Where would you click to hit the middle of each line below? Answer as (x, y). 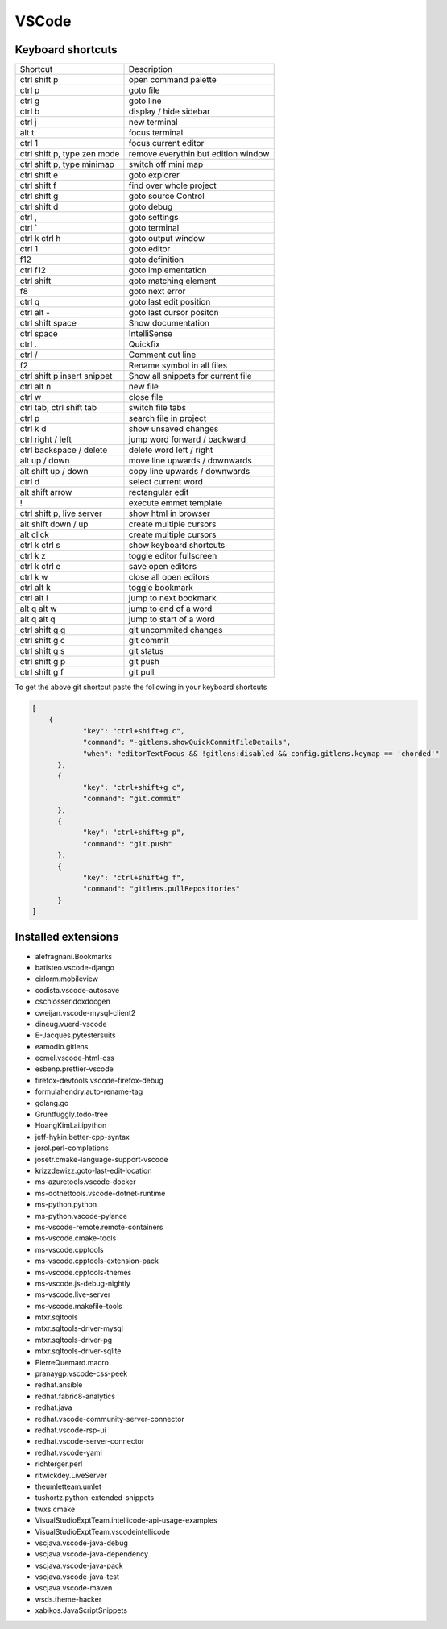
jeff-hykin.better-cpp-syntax (83, 1137)
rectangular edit (159, 492)
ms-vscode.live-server (73, 1294)
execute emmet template (176, 503)
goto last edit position (170, 302)
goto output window (167, 239)
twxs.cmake (55, 1509)
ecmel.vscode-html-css (74, 1058)
